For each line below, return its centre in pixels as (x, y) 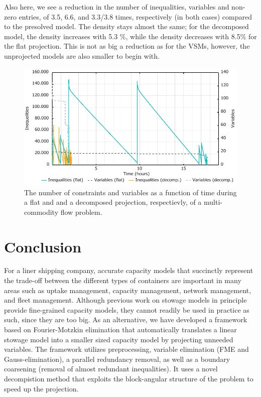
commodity (41, 212)
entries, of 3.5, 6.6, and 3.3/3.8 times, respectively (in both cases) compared (136, 16)
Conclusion (43, 246)
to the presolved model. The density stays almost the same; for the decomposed (126, 26)
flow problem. (81, 212)
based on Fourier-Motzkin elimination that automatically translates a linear (120, 329)
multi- (213, 202)
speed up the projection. (41, 388)
